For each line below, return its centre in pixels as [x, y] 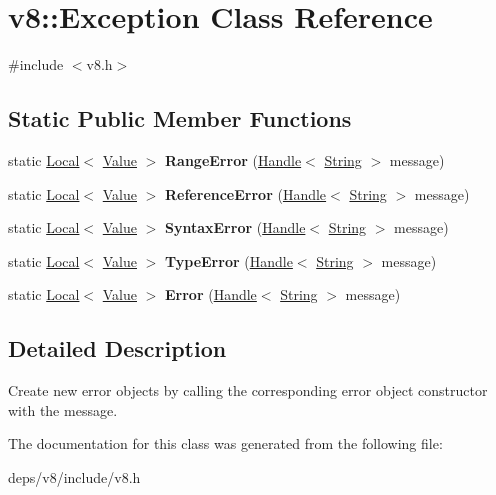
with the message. [63, 409]
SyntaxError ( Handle [235, 227]
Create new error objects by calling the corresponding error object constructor [248, 390]
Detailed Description [117, 348]
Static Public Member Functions [180, 118]
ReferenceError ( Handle [246, 193]
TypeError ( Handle [229, 260]
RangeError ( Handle [233, 159]
